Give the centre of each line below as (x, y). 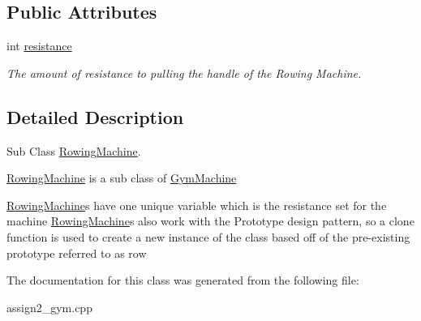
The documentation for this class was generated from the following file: (183, 280)
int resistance (39, 46)
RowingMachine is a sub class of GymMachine (122, 178)
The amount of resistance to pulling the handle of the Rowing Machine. (184, 73)
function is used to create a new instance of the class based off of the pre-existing (208, 236)
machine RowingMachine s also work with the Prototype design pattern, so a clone (210, 221)
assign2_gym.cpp (49, 307)
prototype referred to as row (77, 253)
